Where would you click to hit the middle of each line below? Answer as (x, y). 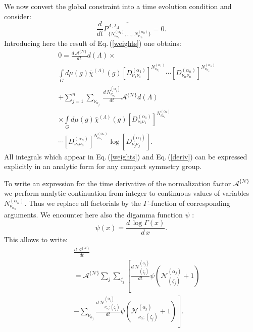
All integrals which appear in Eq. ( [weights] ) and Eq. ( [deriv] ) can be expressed (126, 156)
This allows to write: (36, 239)
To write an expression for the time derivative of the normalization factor (118, 183)
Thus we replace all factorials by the (85, 203)
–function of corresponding (189, 203)
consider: (18, 16)
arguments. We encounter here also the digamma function (93, 214)
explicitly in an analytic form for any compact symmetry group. (103, 166)
